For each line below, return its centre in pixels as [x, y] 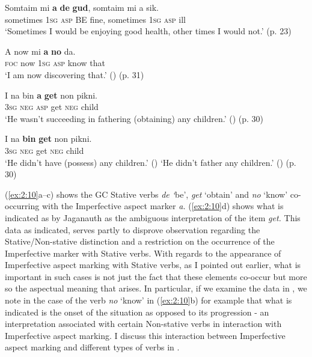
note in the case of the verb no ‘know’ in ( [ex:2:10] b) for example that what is [148, 300]
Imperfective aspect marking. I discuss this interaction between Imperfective [145, 335]
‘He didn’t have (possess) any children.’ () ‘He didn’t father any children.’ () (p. [151, 162]
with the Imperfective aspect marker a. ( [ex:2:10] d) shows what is [163, 206]
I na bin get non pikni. [48, 139]
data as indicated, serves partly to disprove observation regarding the [133, 229]
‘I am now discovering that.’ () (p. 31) [75, 74]
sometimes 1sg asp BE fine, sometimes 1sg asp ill [95, 19]
